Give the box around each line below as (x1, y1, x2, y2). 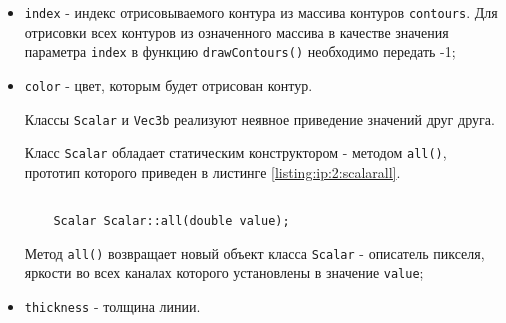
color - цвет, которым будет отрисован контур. (24, 74, 313, 95)
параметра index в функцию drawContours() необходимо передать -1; (24, 41, 456, 62)
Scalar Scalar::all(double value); (53, 214, 290, 229)
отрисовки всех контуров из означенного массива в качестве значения (24, 21, 449, 42)
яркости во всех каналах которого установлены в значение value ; (24, 262, 424, 283)
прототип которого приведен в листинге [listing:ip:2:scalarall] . (24, 161, 401, 182)
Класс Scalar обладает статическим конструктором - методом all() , (24, 142, 447, 163)
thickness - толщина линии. (24, 296, 201, 317)
